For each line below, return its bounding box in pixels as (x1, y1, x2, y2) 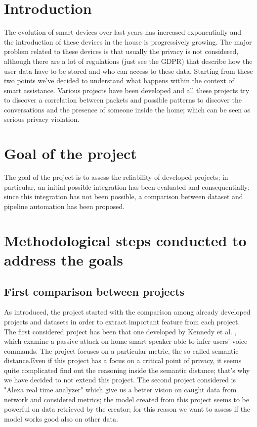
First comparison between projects (4, 283, 185, 299)
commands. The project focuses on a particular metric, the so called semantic (4, 345, 239, 356)
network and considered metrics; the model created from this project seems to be (4, 394, 250, 404)
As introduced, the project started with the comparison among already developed (4, 307, 251, 317)
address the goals (4, 249, 123, 269)
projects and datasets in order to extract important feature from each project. (4, 316, 240, 326)
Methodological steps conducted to (4, 230, 247, 250)
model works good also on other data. (4, 413, 118, 424)
